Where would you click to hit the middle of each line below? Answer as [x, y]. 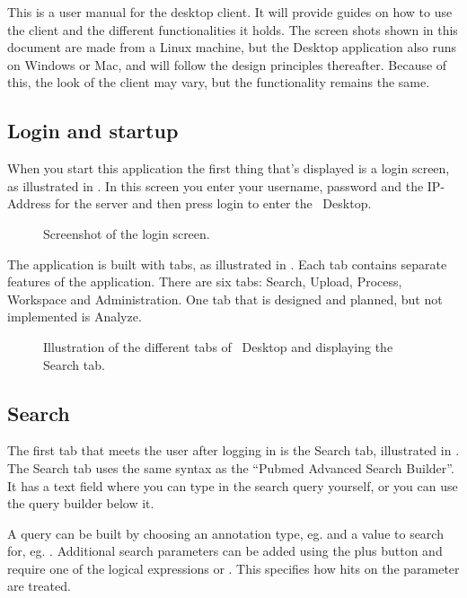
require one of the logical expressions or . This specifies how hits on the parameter [233, 568]
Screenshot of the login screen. [127, 233]
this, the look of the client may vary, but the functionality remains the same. [219, 82]
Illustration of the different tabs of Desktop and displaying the [218, 346]
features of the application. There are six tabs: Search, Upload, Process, [205, 281]
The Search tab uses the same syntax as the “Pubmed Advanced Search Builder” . [231, 467]
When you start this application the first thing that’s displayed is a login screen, [229, 168]
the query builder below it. [81, 503]
